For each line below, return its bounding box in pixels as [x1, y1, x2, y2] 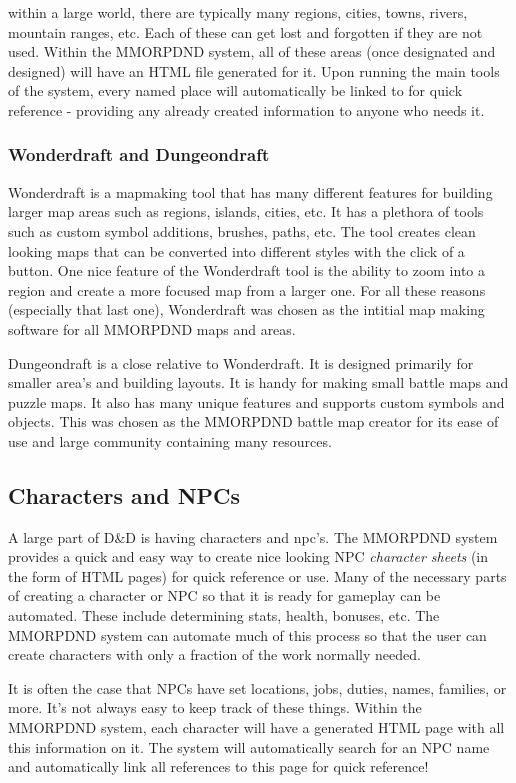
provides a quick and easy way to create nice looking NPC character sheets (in [8, 546, 489, 567]
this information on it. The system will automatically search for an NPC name [8, 736, 490, 757]
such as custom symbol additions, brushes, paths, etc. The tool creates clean [8, 220, 476, 241]
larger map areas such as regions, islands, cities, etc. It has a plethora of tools [8, 201, 484, 222]
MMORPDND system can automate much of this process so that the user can [8, 624, 487, 645]
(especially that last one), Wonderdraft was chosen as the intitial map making [8, 299, 485, 320]
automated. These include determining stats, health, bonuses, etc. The [8, 605, 440, 626]
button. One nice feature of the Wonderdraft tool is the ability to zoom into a [8, 260, 486, 281]
